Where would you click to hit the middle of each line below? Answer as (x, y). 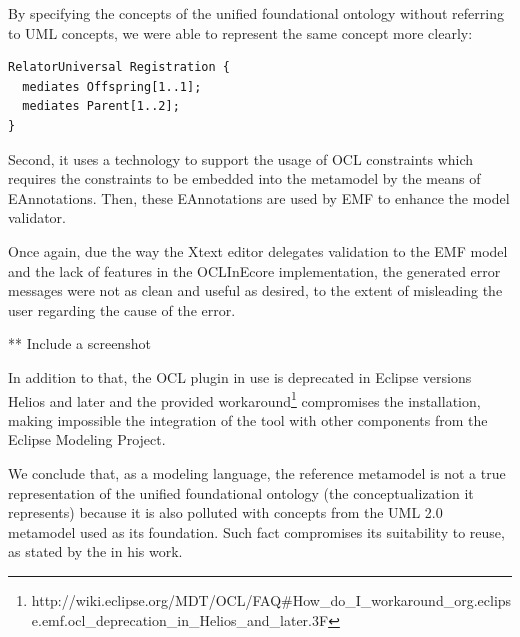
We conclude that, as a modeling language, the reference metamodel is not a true (257, 472)
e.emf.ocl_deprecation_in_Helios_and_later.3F (180, 619)
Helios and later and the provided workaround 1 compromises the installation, (244, 399)
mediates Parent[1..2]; (101, 106)
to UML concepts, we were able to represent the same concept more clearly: (240, 32)
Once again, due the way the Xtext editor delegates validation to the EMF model (258, 250)
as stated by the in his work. (95, 551)
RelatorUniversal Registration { (119, 67)
